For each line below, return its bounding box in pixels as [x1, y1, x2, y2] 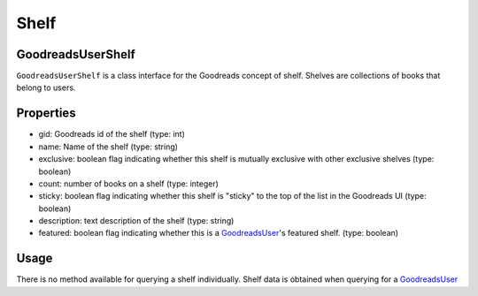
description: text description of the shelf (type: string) [38, 216, 235, 226]
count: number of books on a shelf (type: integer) [38, 178, 219, 189]
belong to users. [16, 82, 76, 93]
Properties [16, 106, 76, 121]
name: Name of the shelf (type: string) [38, 141, 179, 152]
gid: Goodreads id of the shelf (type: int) [38, 129, 186, 140]
